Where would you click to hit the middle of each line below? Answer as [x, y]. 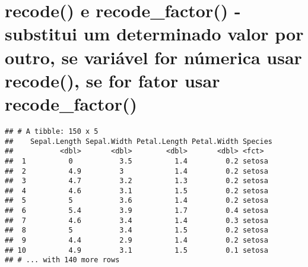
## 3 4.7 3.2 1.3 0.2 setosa [136, 181]
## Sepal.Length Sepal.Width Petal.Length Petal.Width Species [139, 141]
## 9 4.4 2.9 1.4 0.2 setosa [136, 241]
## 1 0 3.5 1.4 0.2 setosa [136, 161]
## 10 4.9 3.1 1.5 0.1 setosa [136, 250]
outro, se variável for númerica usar [153, 57]
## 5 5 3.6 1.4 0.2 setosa [136, 201]
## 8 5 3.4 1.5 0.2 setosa [136, 230]
